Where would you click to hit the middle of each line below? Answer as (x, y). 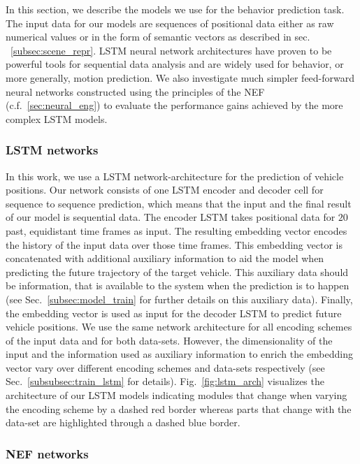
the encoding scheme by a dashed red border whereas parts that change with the (179, 408)
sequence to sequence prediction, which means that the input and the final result (179, 203)
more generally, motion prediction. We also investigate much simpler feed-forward (180, 77)
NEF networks (47, 453)
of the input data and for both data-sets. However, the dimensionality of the (169, 340)
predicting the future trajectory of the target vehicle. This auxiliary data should (177, 271)
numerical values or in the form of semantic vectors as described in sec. (158, 37)
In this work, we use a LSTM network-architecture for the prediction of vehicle (175, 176)
